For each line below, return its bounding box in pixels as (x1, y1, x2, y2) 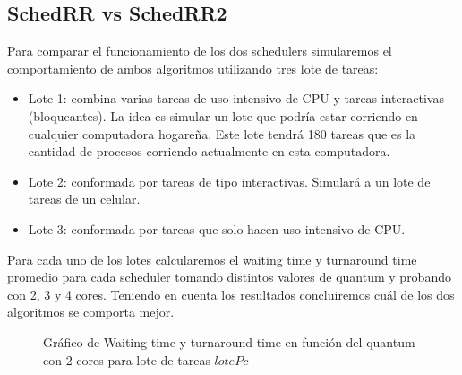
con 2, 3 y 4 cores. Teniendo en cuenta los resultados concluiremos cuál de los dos (7, 284, 455, 303)
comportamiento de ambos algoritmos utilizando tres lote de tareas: (7, 58, 379, 77)
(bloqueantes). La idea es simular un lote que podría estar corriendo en (28, 106, 418, 125)
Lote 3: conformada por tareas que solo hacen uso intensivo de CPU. (28, 219, 406, 238)
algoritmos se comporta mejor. (7, 302, 175, 321)
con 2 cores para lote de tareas (43, 350, 210, 369)
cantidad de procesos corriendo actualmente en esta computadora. (28, 142, 390, 161)
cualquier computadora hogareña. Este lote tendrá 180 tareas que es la (28, 124, 416, 143)
